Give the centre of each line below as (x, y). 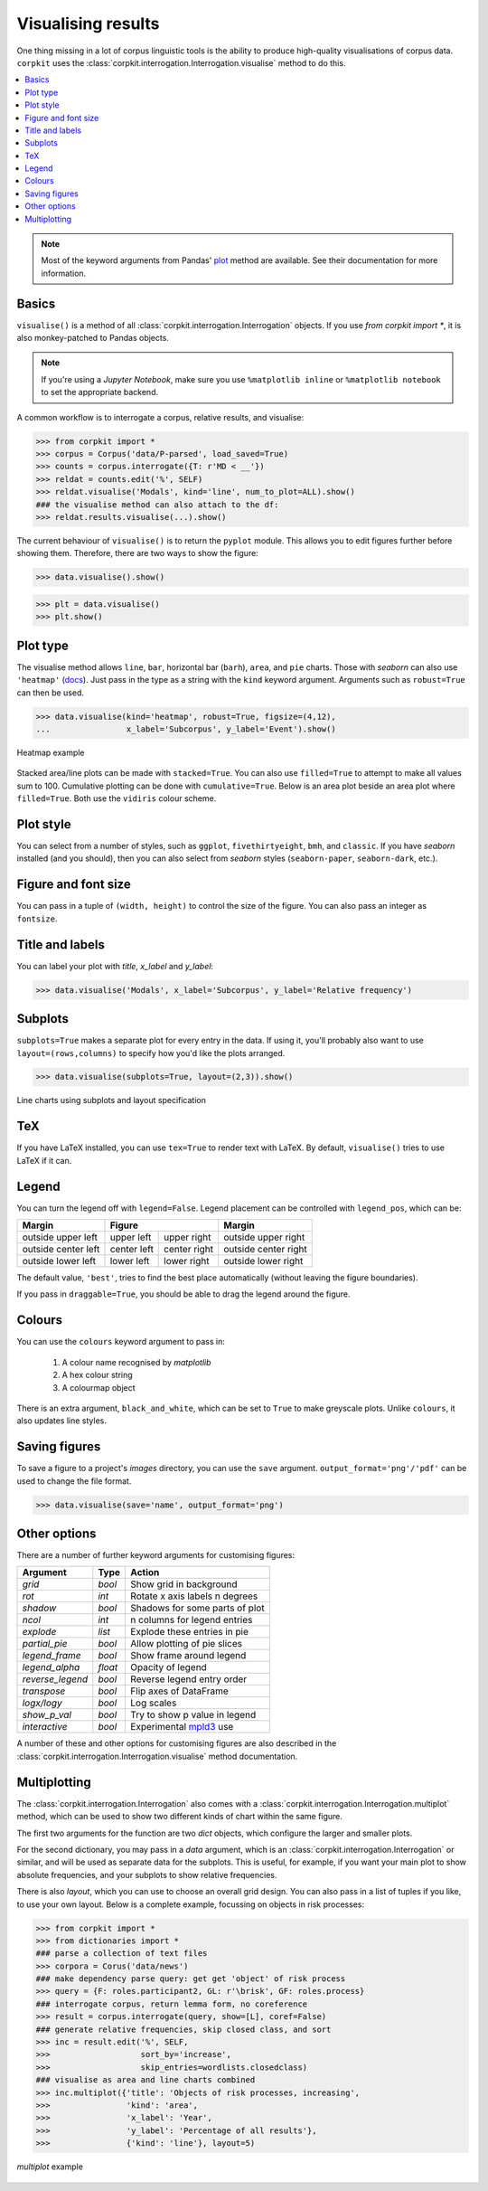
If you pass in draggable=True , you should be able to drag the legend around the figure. (184, 1294)
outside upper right (264, 1237)
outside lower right (263, 1261)
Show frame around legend (188, 1656)
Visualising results (88, 24)
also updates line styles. (62, 1421)
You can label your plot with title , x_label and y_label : (115, 966)
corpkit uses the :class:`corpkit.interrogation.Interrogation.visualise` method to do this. (181, 62)
